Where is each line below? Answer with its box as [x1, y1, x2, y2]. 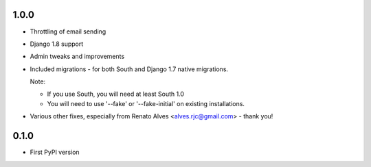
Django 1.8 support [30, 40, 84, 48]
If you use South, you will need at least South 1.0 [47, 90, 185, 99]
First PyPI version [30, 148, 80, 157]
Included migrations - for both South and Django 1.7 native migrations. [30, 65, 229, 73]
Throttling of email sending [30, 27, 106, 36]
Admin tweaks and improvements [30, 52, 125, 61]
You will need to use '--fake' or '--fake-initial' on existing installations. [47, 99, 245, 107]
